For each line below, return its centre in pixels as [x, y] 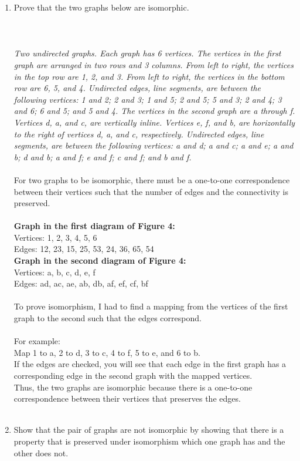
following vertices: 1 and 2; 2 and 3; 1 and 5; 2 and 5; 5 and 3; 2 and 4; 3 [148, 99]
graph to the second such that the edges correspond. [108, 318]
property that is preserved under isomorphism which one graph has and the [149, 441]
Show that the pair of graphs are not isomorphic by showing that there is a [149, 430]
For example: [37, 341]
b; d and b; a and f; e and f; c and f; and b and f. [103, 157]
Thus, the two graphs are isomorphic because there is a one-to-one [133, 387]
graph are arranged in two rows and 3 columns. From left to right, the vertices [154, 64]
